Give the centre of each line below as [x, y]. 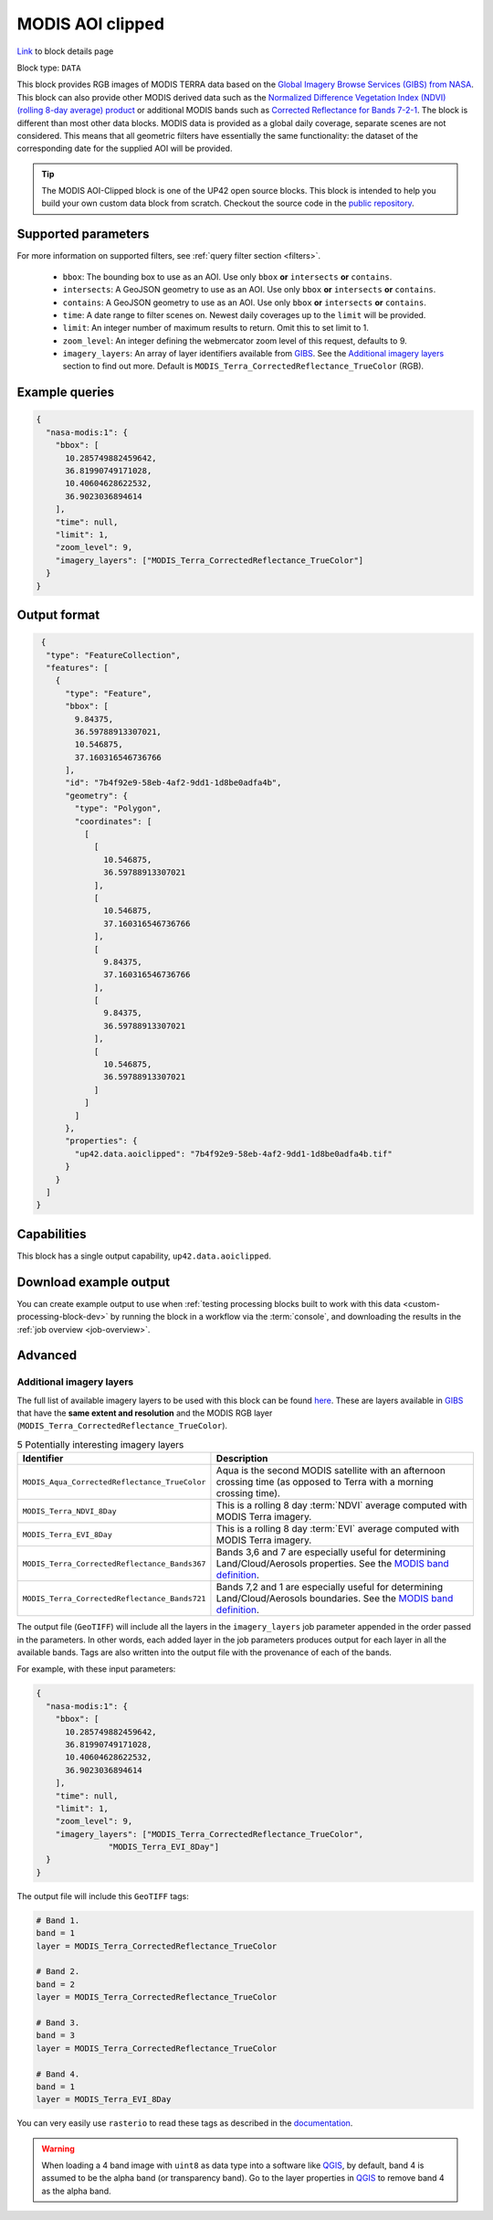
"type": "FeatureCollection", [114, 655]
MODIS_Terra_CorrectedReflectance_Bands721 [114, 1598]
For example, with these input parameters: [96, 1669]
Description [242, 1459]
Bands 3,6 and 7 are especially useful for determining [331, 1552]
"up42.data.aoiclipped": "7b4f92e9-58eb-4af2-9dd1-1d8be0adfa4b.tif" [233, 1153]
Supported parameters [83, 234]
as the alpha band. [76, 2191]
